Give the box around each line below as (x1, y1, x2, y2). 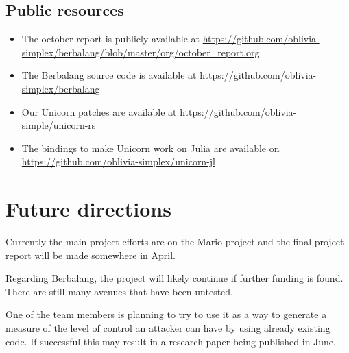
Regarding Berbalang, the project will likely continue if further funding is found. (5, 271, 344, 285)
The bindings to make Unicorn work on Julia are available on (21, 141, 280, 155)
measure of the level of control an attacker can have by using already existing (5, 321, 330, 335)
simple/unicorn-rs (21, 118, 96, 132)
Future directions (5, 195, 171, 223)
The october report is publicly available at (21, 32, 200, 46)
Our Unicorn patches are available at (21, 104, 177, 119)
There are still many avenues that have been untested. (5, 284, 233, 298)
